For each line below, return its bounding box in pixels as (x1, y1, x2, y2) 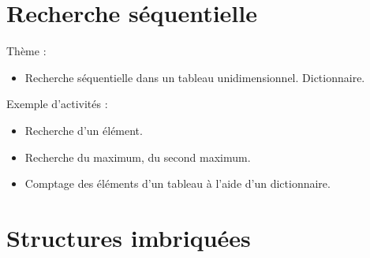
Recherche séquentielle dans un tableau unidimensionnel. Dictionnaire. (24, 69, 365, 85)
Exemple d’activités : (6, 95, 108, 112)
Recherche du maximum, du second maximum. (24, 148, 251, 165)
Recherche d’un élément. (24, 122, 143, 138)
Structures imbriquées (6, 221, 251, 253)
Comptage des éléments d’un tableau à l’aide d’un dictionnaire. (24, 175, 331, 192)
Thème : (6, 43, 47, 59)
